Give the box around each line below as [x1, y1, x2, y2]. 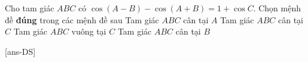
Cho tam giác [5, 2, 54, 14]
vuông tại [71, 25, 106, 38]
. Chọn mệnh [253, 2, 301, 14]
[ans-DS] [5, 45, 36, 57]
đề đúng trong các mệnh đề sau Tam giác [5, 13, 159, 26]
